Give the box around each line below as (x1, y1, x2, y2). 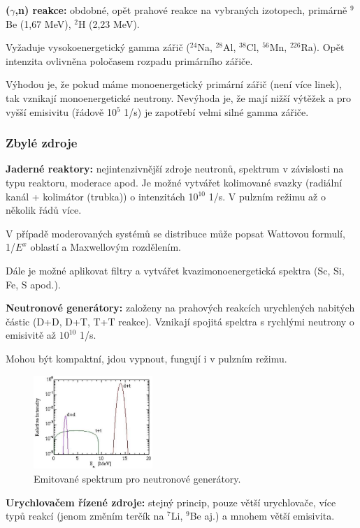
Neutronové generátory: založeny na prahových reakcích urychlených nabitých (6, 300, 355, 315)
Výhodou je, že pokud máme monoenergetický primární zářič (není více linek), (6, 77, 342, 91)
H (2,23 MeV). (78, 16, 140, 31)
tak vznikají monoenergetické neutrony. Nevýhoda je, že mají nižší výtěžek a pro (6, 90, 352, 105)
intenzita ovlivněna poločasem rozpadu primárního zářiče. (6, 53, 253, 68)
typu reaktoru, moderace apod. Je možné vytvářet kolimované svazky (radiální (6, 175, 343, 189)
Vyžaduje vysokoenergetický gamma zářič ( (6, 40, 190, 54)
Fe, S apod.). (6, 277, 61, 291)
